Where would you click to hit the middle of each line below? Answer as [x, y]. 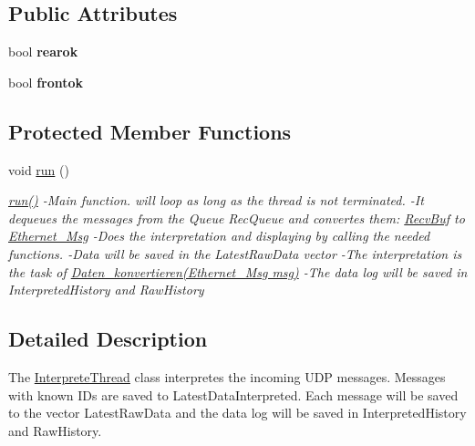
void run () [39, 169]
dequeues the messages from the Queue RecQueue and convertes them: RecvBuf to [237, 218]
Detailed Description [108, 339]
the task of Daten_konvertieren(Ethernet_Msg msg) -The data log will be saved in [238, 271]
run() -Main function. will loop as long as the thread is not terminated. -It [216, 200]
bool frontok [46, 82]
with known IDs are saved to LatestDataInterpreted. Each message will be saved [233, 394]
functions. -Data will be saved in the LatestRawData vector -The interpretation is [235, 253]
